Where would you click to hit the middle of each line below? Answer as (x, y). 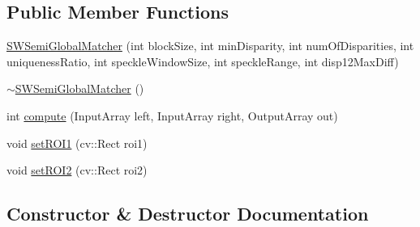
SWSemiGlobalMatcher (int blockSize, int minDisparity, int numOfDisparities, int (210, 46)
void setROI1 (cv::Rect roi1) (77, 143)
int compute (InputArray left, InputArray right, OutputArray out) (172, 115)
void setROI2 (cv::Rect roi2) (77, 170)
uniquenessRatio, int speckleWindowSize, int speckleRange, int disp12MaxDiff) (203, 61)
